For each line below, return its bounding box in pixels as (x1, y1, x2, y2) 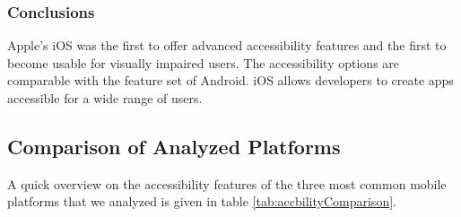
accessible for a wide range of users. (7, 89, 203, 107)
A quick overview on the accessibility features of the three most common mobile (7, 174, 447, 193)
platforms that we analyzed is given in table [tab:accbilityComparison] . (7, 192, 396, 211)
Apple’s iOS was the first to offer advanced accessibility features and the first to (7, 36, 447, 55)
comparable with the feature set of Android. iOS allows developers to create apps (7, 71, 454, 90)
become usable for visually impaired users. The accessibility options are (7, 53, 400, 72)
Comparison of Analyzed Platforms (7, 132, 341, 160)
